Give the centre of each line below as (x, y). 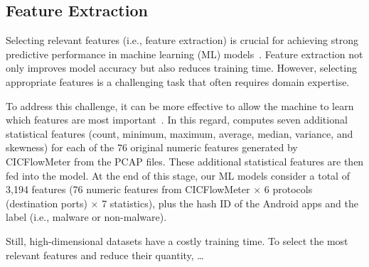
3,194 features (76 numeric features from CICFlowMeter (128, 189)
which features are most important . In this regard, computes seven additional (177, 120)
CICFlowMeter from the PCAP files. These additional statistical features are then (185, 161)
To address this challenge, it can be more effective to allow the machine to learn (180, 105)
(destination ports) (47, 203)
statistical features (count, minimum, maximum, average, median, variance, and (180, 133)
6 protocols (288, 189)
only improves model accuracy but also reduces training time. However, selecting (181, 68)
